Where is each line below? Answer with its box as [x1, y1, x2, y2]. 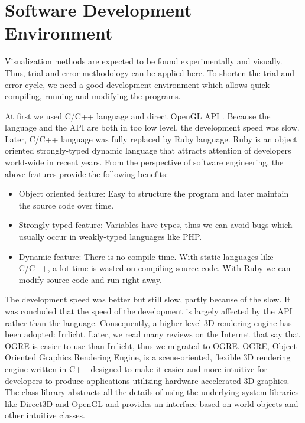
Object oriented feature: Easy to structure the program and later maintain [18, 187, 289, 200]
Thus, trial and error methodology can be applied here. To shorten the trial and [5, 66, 295, 79]
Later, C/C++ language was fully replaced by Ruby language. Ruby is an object [5, 132, 297, 145]
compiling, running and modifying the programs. [5, 90, 181, 102]
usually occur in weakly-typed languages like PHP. [18, 230, 202, 243]
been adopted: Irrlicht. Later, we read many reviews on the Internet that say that [5, 328, 300, 340]
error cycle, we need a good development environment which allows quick [5, 78, 270, 90]
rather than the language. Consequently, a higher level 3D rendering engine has [5, 316, 292, 328]
